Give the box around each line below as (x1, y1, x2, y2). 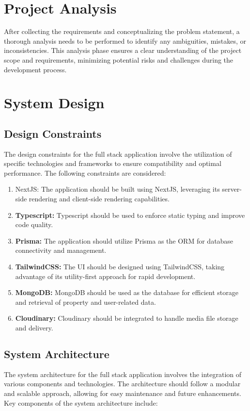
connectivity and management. (15, 245, 107, 255)
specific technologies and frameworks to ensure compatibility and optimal (4, 158, 221, 168)
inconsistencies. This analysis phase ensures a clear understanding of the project (4, 45, 242, 55)
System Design (4, 93, 105, 113)
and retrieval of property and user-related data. (15, 296, 156, 307)
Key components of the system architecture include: (4, 397, 158, 408)
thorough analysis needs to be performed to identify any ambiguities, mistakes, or (4, 35, 246, 46)
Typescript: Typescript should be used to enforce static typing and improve (15, 210, 245, 220)
